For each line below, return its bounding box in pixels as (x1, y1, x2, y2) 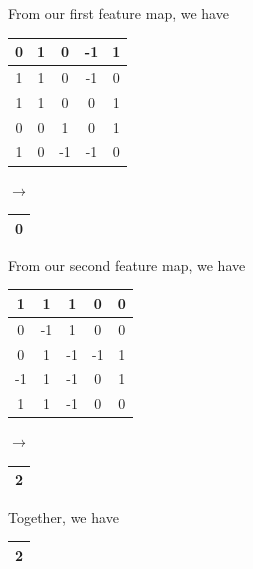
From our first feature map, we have (8, 3, 229, 23)
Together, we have (8, 506, 119, 527)
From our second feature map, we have (8, 254, 246, 275)
